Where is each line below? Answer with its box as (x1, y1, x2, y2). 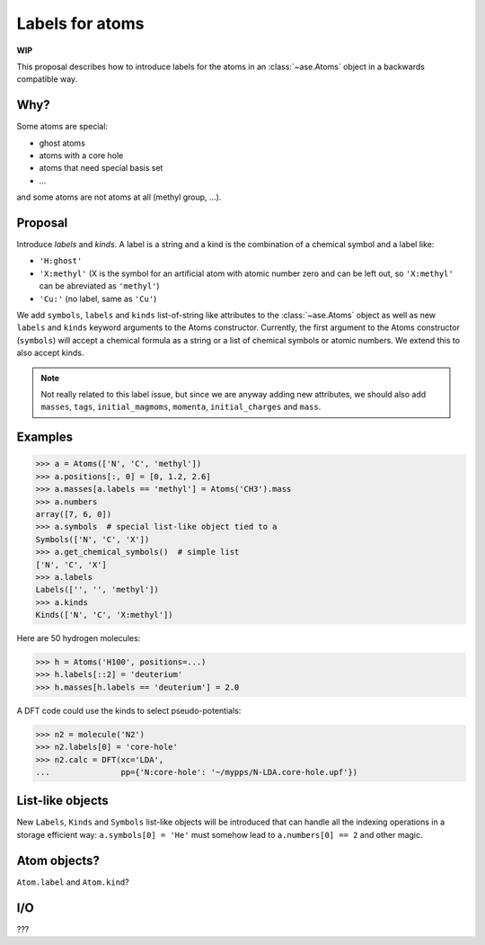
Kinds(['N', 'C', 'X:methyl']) (35, 610, 174, 620)
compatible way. (16, 74, 78, 85)
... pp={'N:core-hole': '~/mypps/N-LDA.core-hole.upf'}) (35, 767, 358, 777)
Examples (16, 430, 74, 445)
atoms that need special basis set (39, 163, 163, 174)
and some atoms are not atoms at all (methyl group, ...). (16, 192, 222, 202)
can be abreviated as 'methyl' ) (39, 281, 161, 291)
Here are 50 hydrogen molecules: (16, 633, 141, 644)
